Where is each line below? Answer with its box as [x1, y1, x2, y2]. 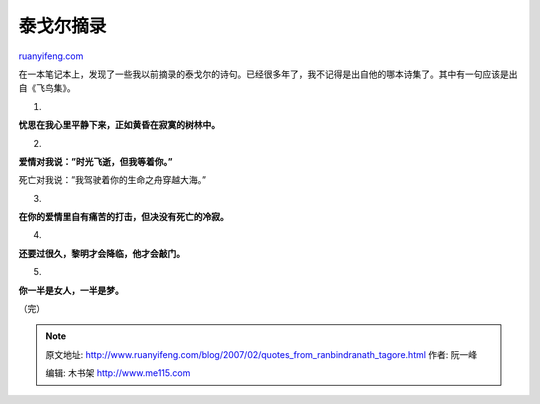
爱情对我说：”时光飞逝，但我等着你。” [18, 155, 173, 167]
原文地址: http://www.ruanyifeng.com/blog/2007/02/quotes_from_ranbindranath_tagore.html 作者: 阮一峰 [45, 348, 478, 360]
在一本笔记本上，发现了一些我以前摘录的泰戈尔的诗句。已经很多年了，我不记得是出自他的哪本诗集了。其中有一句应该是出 [18, 68, 518, 80]
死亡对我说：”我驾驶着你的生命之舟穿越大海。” [18, 174, 207, 186]
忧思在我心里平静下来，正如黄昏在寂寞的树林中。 [18, 119, 220, 131]
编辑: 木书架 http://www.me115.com [45, 367, 191, 379]
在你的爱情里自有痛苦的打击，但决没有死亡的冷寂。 [18, 211, 229, 223]
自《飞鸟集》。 [18, 82, 76, 94]
